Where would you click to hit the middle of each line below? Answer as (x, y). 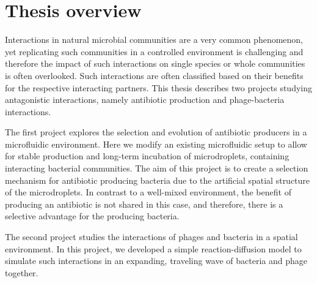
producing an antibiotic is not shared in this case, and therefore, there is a (144, 204)
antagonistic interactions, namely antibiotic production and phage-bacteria (145, 100)
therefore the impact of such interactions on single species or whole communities (155, 63)
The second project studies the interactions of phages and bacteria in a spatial (151, 237)
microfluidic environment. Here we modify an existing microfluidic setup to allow (156, 144)
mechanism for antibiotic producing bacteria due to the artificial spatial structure (158, 180)
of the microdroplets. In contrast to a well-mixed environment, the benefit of (148, 192)
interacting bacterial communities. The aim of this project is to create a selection (157, 168)
